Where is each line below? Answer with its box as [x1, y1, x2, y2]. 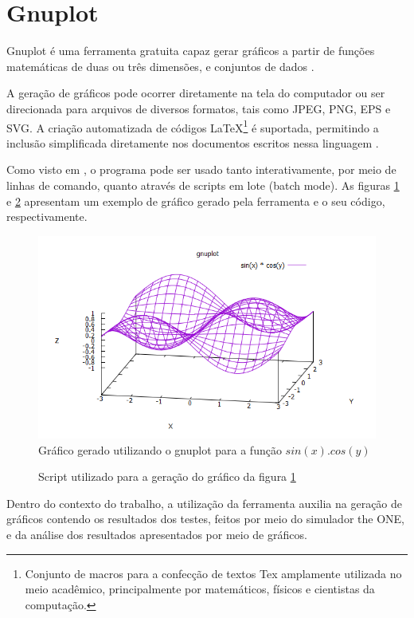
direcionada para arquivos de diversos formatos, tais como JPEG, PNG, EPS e [6, 100, 391, 116]
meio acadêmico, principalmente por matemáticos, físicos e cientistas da [25, 581, 375, 597]
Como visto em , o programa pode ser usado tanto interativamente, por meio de [6, 161, 396, 178]
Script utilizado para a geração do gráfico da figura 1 [38, 468, 296, 485]
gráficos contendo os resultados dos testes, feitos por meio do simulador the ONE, [6, 510, 404, 527]
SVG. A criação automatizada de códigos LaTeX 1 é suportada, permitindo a [6, 116, 379, 136]
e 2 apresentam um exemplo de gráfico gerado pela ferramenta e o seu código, [6, 192, 385, 209]
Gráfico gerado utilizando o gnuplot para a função [38, 441, 282, 458]
